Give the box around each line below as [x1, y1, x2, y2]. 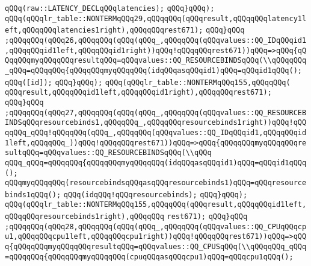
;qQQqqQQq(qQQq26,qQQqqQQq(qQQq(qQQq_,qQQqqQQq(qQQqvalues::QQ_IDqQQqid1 [5, 36, 307, 45]
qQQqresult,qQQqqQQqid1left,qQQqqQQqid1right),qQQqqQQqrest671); [5, 88, 272, 97]
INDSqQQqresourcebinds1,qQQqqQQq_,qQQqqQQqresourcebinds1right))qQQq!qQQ [5, 118, 307, 127]
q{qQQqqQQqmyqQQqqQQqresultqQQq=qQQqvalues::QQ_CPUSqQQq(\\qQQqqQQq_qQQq [5, 242, 307, 252]
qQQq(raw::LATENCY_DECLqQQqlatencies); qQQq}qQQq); [5, 4, 215, 13]
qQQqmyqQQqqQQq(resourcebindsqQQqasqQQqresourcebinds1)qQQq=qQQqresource [5, 179, 307, 188]
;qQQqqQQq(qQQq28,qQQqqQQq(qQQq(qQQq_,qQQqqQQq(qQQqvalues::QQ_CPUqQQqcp [5, 222, 307, 231]
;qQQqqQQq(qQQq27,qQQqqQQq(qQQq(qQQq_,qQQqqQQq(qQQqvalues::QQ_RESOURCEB [5, 108, 307, 117]
